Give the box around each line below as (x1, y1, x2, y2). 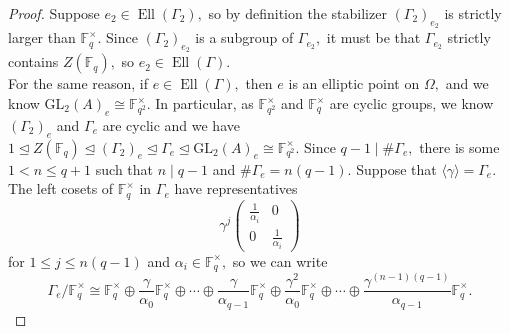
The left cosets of (8, 178, 114, 199)
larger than (8, 27, 76, 48)
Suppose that (356, 158, 437, 179)
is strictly (444, 3, 502, 23)
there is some (419, 136, 500, 157)
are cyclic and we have (102, 114, 240, 135)
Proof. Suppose (8, 3, 100, 23)
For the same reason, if (8, 73, 149, 94)
